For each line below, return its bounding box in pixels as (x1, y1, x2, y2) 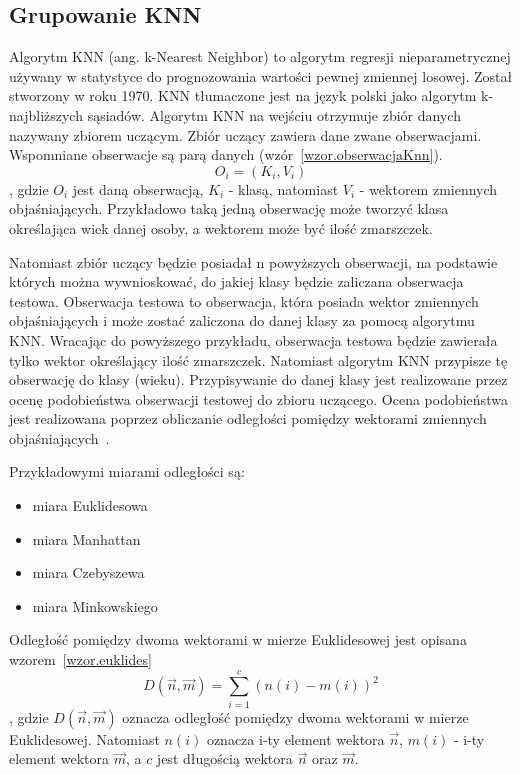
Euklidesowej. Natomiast (9, 728, 160, 749)
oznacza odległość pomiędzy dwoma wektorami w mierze (122, 706, 469, 727)
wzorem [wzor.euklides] (9, 649, 152, 670)
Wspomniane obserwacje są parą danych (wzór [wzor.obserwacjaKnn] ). (9, 144, 443, 165)
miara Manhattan (32, 528, 141, 549)
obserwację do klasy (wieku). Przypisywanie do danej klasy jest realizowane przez (9, 369, 508, 390)
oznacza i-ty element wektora (206, 728, 385, 749)
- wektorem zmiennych (359, 178, 498, 199)
